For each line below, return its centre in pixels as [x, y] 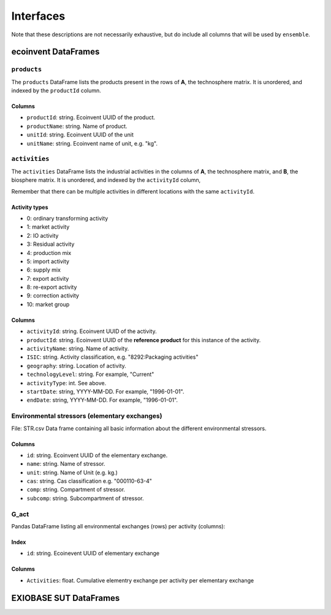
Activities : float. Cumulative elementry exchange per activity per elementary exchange [140, 580]
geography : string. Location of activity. [77, 366]
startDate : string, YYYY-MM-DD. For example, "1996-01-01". [105, 391]
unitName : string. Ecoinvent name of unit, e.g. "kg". [92, 143]
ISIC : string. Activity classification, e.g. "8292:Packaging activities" [112, 357]
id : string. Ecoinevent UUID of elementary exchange [93, 554]
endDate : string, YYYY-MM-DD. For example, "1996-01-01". [102, 400]
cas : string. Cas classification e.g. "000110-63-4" [89, 481]
